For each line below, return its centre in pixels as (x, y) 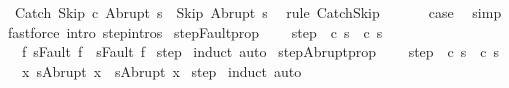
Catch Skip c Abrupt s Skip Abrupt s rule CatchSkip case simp (258, 12)
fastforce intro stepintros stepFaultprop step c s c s (195, 31)
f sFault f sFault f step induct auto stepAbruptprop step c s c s (260, 51)
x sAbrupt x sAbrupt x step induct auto (161, 70)
